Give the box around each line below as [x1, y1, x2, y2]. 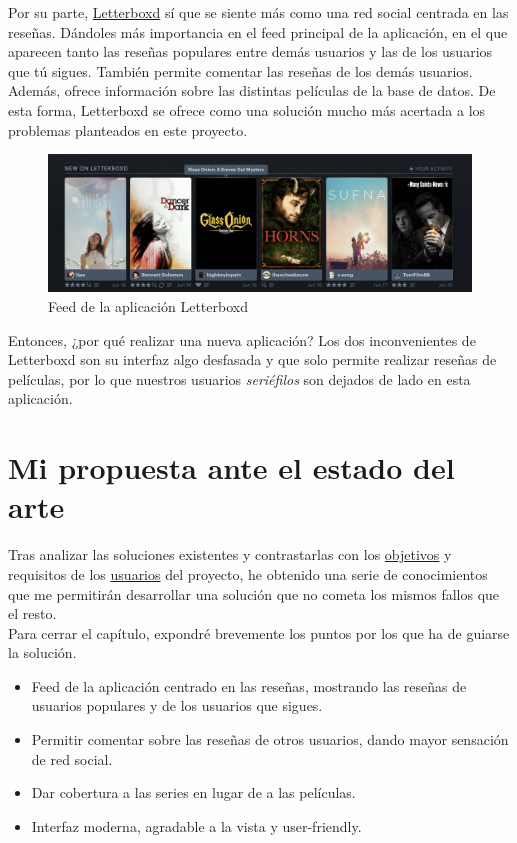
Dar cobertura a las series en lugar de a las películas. [31, 782, 356, 803]
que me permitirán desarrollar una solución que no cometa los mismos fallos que [8, 583, 500, 604]
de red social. [31, 748, 113, 769]
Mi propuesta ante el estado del [8, 447, 455, 488]
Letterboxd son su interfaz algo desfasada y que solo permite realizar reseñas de [8, 349, 497, 370]
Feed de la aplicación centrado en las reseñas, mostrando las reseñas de [31, 675, 467, 696]
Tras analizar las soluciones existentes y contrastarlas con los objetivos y [8, 544, 452, 565]
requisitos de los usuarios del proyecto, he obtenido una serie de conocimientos [8, 563, 488, 584]
